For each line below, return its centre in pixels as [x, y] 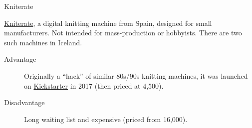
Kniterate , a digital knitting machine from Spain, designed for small [108, 23]
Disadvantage [24, 102]
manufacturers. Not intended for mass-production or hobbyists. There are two [123, 33]
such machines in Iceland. [43, 42]
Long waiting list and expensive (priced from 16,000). [106, 119]
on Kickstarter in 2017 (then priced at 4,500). [94, 85]
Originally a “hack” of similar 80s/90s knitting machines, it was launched [136, 75]
